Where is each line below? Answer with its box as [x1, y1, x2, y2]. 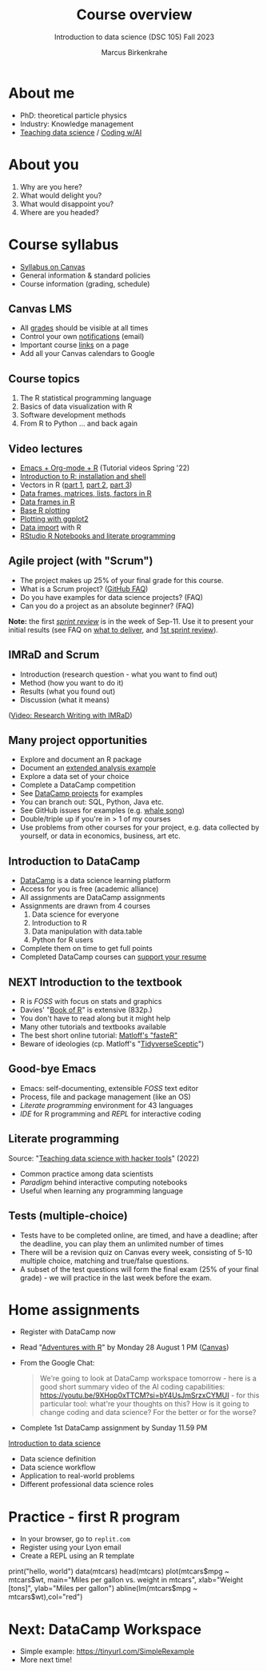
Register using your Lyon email [19, 1542, 122, 1553]
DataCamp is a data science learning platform [19, 876, 171, 885]
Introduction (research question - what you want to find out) [19, 670, 218, 679]
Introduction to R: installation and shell [19, 472, 146, 481]
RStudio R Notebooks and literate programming [19, 531, 176, 541]
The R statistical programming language [19, 394, 152, 403]
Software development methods [19, 410, 126, 420]
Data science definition [19, 1454, 97, 1464]
